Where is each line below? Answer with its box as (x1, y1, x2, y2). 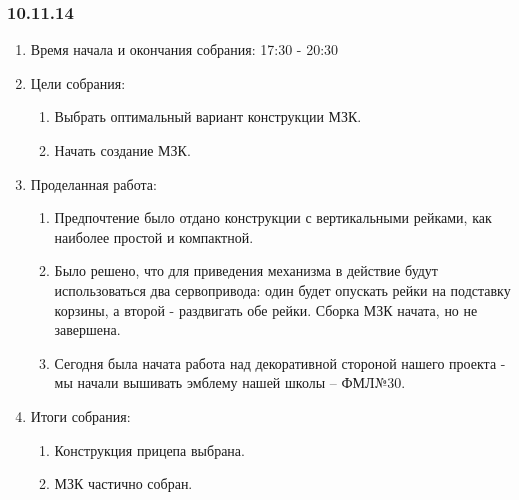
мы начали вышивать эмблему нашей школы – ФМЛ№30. (54, 372, 406, 393)
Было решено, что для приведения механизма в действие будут (54, 260, 438, 281)
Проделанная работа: (30, 173, 157, 194)
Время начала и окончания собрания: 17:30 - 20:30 (30, 39, 339, 60)
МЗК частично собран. (54, 473, 193, 494)
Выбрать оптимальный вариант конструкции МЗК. (54, 106, 362, 127)
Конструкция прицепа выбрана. (54, 439, 245, 460)
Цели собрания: (30, 72, 126, 93)
